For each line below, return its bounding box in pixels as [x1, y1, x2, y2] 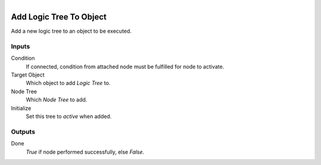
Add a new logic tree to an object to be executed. [11, 27, 132, 35]
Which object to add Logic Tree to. [26, 80, 111, 87]
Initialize [11, 104, 32, 112]
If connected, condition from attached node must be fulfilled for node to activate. [26, 63, 224, 70]
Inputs [11, 42, 30, 50]
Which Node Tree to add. [26, 96, 87, 103]
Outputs [11, 128, 36, 136]
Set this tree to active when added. [26, 113, 112, 120]
